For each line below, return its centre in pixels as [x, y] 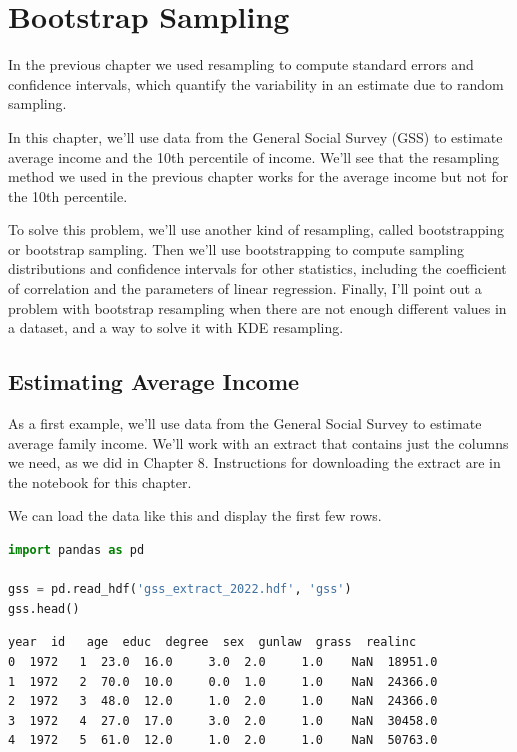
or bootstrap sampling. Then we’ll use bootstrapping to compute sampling [236, 248]
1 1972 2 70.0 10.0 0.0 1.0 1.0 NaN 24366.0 [223, 681]
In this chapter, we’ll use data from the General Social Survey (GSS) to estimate [255, 136]
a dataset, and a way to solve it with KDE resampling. [176, 327]
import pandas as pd [76, 550]
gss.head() [44, 608]
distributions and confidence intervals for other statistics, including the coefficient [257, 268]
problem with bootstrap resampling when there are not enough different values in [257, 307]
